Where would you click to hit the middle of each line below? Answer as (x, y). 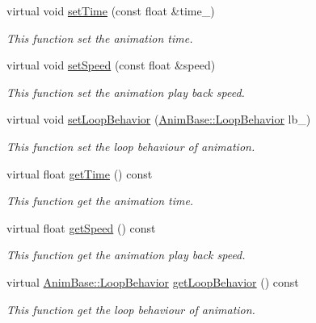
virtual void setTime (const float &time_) (111, 10)
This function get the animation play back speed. (126, 255)
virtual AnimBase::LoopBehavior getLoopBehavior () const (153, 281)
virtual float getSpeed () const (81, 227)
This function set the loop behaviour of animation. (131, 146)
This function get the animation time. (100, 201)
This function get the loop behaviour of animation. (131, 309)
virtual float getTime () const (80, 173)
